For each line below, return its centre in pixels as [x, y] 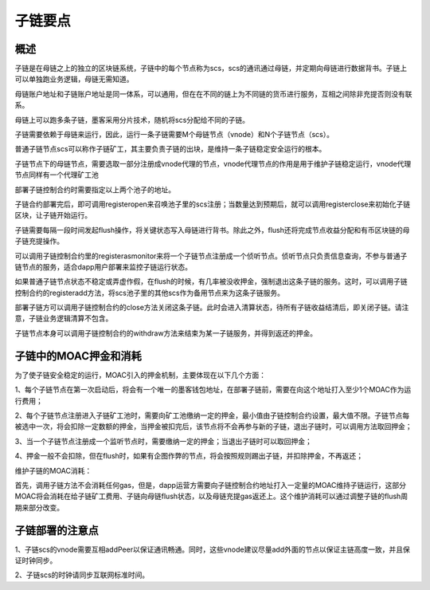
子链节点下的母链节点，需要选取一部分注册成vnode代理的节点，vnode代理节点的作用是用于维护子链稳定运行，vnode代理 [213, 163]
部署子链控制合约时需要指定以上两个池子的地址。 [95, 189]
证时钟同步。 [36, 560]
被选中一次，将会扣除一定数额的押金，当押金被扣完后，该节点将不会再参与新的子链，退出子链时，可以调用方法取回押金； [213, 427]
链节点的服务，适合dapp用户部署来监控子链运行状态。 [104, 266]
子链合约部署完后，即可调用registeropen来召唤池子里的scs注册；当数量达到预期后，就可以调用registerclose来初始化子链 [212, 204]
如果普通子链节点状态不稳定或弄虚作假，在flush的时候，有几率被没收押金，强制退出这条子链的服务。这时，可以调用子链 [211, 281]
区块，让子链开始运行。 [53, 215]
